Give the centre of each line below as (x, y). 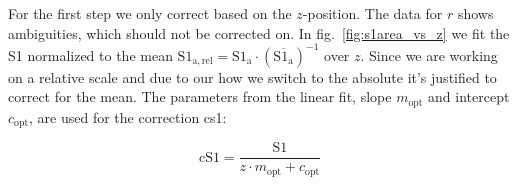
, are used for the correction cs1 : (128, 116)
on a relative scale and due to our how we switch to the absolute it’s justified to (252, 76)
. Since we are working (429, 54)
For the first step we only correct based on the (150, 13)
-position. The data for (372, 13)
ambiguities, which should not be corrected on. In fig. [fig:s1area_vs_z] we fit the (259, 32)
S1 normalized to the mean (90, 54)
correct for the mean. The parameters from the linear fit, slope (200, 96)
